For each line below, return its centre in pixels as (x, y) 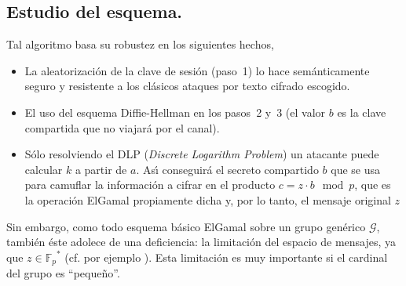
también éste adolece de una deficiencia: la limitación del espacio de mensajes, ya (201, 242)
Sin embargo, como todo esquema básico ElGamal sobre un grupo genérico (186, 226)
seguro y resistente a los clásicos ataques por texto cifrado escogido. (187, 86)
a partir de (101, 169)
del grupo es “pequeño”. (63, 273)
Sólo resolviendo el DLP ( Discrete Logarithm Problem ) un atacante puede (202, 154)
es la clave (362, 112)
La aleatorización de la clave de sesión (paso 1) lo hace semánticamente (197, 70)
